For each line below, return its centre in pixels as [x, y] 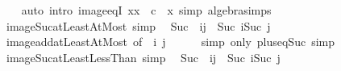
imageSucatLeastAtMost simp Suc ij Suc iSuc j [138, 25]
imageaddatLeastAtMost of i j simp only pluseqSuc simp [170, 42]
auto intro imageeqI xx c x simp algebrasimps [146, 10]
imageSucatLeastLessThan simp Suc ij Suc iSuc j [143, 57]
